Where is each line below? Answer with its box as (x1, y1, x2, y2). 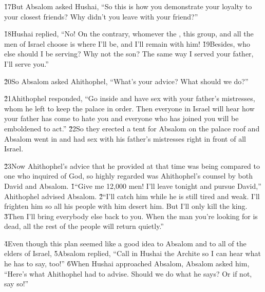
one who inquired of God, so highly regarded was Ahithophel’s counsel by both (4, 170, 253, 181)
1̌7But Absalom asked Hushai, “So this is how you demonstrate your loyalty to (4, 1, 252, 11)
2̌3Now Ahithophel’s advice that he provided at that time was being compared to (4, 160, 260, 171)
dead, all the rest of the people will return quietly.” (4, 221, 164, 231)
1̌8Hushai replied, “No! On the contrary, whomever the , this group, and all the (4, 28, 254, 39)
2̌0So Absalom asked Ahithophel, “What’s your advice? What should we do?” (4, 75, 249, 86)
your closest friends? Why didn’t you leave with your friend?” (4, 11, 198, 22)
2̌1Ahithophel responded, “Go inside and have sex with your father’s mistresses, (4, 93, 255, 104)
